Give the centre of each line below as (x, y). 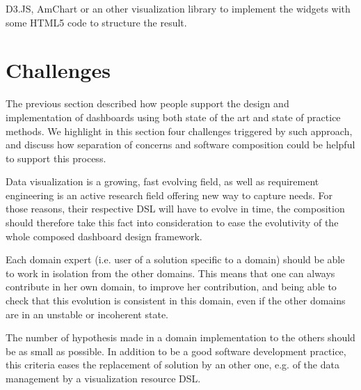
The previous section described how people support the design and (147, 103)
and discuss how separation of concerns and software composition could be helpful (180, 145)
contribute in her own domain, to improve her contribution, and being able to (171, 287)
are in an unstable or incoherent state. (87, 314)
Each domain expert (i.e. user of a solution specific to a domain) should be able (175, 259)
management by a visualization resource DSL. (103, 378)
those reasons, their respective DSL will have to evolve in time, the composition (175, 209)
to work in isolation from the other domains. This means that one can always (170, 273)
